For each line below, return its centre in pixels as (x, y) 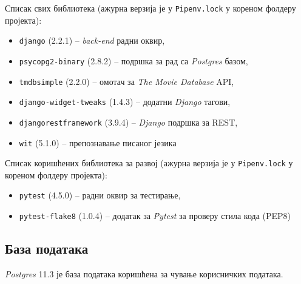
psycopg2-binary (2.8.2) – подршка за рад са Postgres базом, (134, 60)
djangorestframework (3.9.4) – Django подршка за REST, (128, 122)
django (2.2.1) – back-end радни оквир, (92, 40)
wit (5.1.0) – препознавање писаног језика (98, 142)
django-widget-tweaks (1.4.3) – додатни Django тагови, (125, 102)
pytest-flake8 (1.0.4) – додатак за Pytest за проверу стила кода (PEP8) (155, 216)
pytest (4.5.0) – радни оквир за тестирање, (100, 195)
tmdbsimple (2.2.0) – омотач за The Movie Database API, (127, 81)
